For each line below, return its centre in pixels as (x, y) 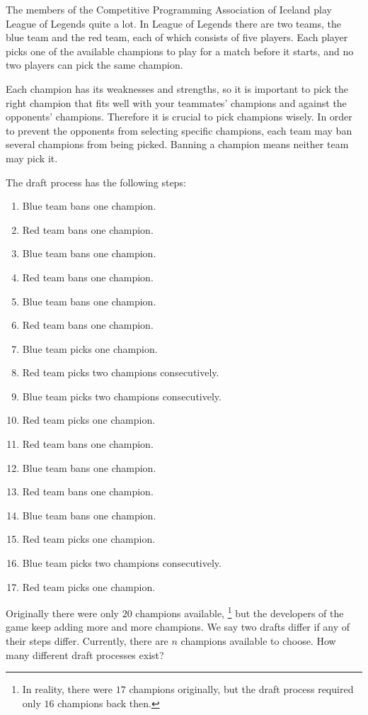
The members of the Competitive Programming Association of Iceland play (169, 9)
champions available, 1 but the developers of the (240, 612)
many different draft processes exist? (85, 654)
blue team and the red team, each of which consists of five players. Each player (177, 37)
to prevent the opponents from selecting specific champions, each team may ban (179, 130)
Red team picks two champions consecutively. (121, 372)
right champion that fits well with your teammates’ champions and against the (176, 102)
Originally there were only (62, 613)
